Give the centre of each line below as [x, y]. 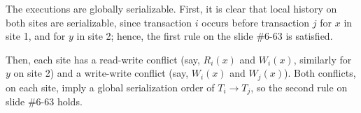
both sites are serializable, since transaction [99, 22]
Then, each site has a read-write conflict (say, [103, 59]
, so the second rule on [299, 87]
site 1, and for [36, 36]
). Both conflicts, [320, 73]
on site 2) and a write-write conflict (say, [101, 73]
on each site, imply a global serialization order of [110, 87]
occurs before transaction [256, 22]
